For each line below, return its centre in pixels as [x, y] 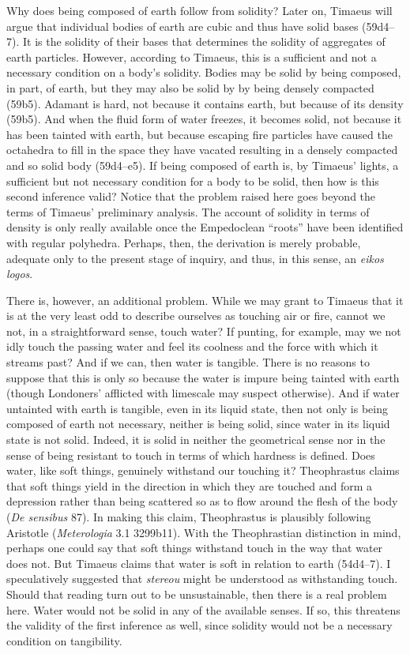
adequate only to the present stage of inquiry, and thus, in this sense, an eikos [195, 258]
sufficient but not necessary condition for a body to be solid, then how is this [193, 180]
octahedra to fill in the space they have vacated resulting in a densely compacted [202, 150]
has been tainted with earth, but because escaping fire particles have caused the [199, 134]
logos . [20, 274]
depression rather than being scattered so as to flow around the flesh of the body [202, 501]
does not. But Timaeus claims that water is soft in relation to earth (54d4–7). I [199, 563]
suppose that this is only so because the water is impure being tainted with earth [203, 377]
